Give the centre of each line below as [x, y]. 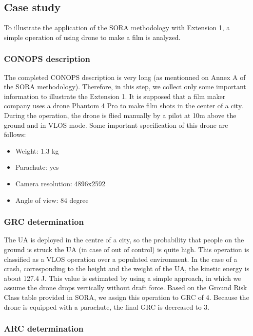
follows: [15, 134]
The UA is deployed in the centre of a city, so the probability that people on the [124, 240]
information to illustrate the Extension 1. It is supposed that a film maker [115, 96]
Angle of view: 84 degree [52, 200]
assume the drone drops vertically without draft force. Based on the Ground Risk [126, 287]
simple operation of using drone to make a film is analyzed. [92, 37]
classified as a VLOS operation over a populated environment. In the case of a [121, 259]
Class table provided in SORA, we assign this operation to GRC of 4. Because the [126, 297]
